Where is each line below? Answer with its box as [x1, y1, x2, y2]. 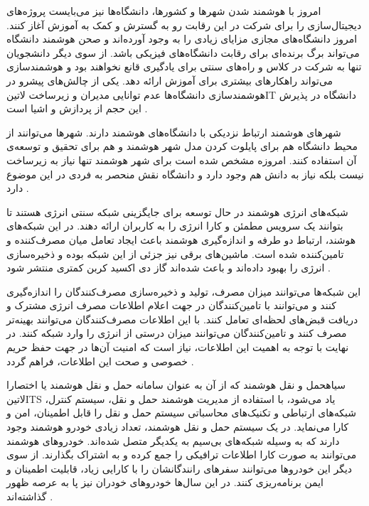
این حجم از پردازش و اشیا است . [6, 101, 148, 116]
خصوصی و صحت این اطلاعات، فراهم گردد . [6, 353, 194, 368]
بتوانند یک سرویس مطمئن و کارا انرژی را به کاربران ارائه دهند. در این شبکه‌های [6, 218, 343, 233]
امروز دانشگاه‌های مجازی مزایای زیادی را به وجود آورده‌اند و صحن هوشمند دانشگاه [6, 31, 358, 46]
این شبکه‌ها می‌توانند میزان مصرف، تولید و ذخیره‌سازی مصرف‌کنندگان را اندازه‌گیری [6, 284, 361, 298]
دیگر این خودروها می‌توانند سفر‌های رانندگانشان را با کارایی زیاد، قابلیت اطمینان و [6, 461, 353, 475]
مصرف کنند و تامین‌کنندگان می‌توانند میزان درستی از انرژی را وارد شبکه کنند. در [6, 325, 347, 340]
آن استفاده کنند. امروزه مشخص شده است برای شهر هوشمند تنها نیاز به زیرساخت [6, 152, 357, 167]
